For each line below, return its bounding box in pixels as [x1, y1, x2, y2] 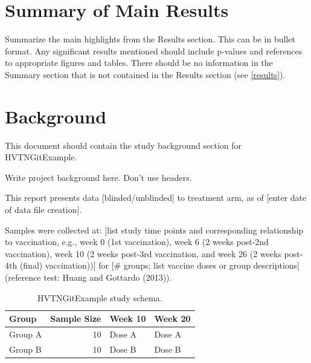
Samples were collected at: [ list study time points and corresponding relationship [5, 223, 304, 236]
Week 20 [154, 312, 191, 325]
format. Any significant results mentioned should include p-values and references [5, 44, 303, 57]
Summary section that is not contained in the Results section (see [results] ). [5, 68, 286, 80]
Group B [9, 342, 42, 355]
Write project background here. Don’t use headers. [5, 171, 192, 183]
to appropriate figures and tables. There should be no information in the [5, 56, 273, 69]
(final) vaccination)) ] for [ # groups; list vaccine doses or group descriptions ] [19, 259, 300, 272]
